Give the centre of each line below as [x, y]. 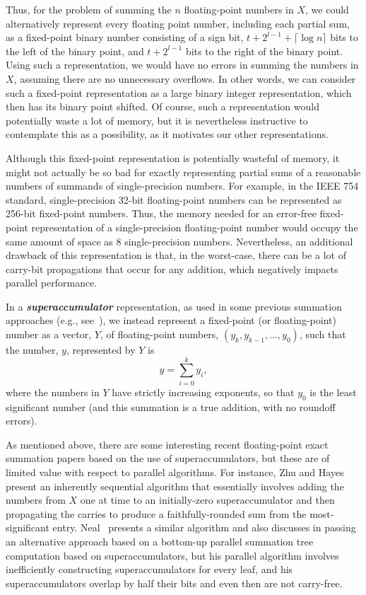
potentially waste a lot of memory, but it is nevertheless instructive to [157, 120]
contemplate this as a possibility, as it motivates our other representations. [167, 134]
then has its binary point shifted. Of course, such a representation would [163, 106]
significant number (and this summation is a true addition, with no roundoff [171, 406]
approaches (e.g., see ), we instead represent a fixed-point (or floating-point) [171, 320]
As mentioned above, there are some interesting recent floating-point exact [167, 444]
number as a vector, [49, 334]
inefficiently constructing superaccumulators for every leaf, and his [149, 569]
